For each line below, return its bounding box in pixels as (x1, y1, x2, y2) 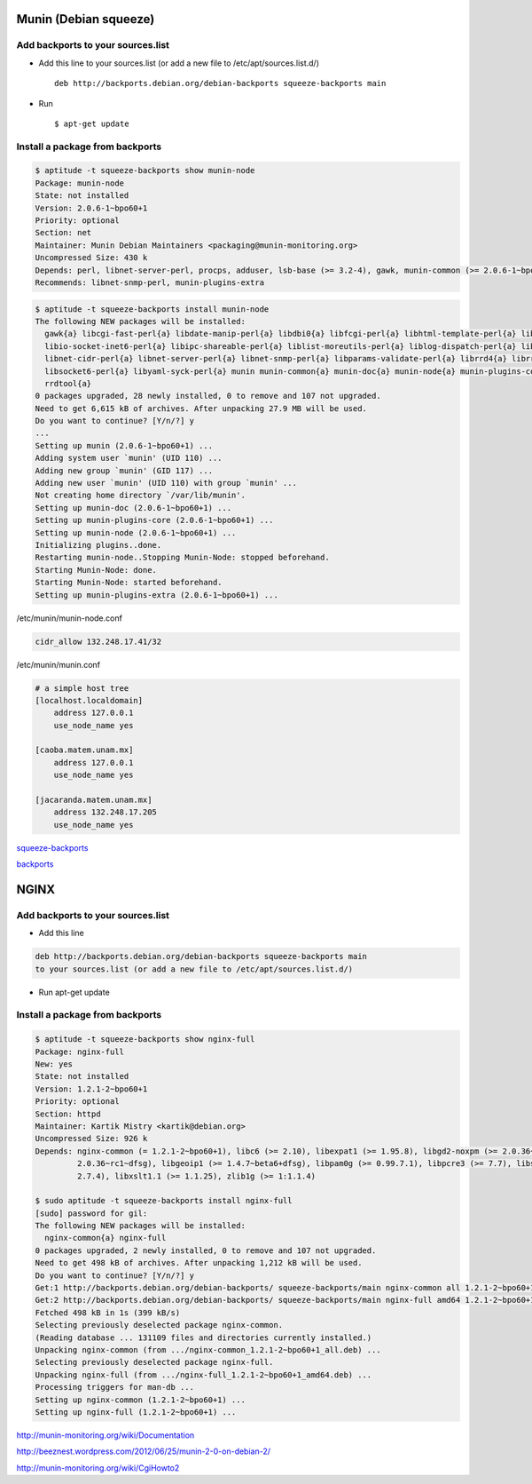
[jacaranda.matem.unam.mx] (35, 795, 153, 805)
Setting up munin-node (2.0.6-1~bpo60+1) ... (35, 528, 237, 537)
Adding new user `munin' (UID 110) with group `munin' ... (35, 478, 297, 488)
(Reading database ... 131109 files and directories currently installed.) (35, 1332, 372, 1343)
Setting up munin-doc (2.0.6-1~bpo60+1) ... (35, 503, 232, 512)
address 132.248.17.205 (53, 807, 157, 817)
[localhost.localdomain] (35, 695, 144, 705)
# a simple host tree (35, 683, 129, 693)
